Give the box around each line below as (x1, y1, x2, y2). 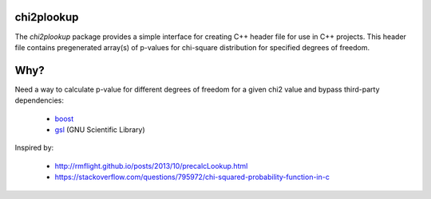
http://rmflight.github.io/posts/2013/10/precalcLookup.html (54, 161, 248, 170)
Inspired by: (14, 143, 54, 153)
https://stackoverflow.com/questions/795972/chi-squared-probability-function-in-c (54, 172, 330, 182)
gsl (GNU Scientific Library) (54, 124, 145, 135)
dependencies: (14, 96, 64, 105)
